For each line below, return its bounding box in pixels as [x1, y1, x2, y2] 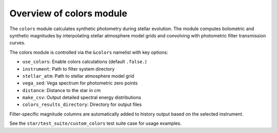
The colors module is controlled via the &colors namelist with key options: [9, 49, 168, 55]
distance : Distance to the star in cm [22, 87, 101, 93]
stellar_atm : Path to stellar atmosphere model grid [22, 73, 134, 79]
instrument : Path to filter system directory [22, 65, 115, 72]
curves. [9, 40, 26, 46]
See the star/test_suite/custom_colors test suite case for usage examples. [9, 120, 182, 126]
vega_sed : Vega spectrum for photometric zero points [22, 80, 138, 86]
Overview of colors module [9, 8, 128, 19]
